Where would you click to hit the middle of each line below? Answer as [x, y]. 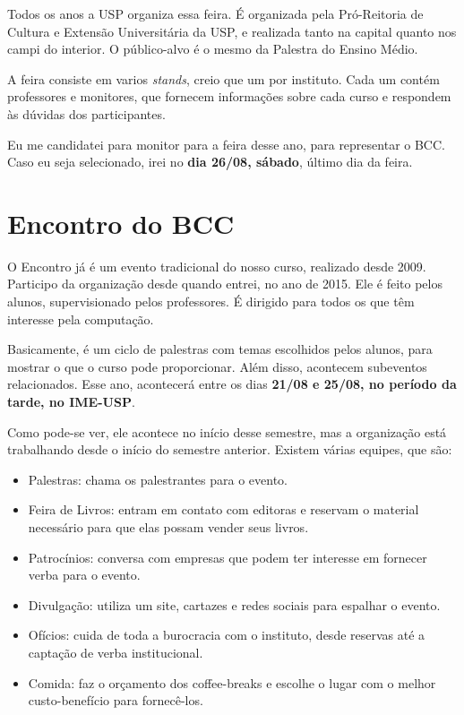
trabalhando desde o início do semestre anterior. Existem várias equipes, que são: [230, 449]
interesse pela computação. [81, 319]
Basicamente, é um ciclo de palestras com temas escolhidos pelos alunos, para [220, 349]
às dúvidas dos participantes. [86, 113]
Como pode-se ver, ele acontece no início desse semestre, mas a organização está [227, 431]
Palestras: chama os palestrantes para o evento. [158, 479]
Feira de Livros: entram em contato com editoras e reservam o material [223, 509]
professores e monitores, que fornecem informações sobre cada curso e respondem [229, 96]
